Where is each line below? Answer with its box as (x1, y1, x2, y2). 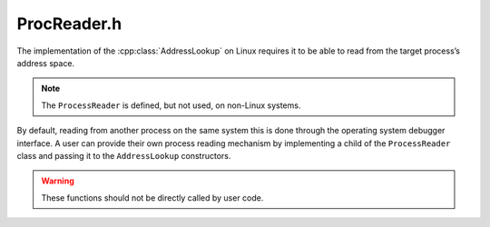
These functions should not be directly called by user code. (41, 192, 264, 203)
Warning (41, 175, 74, 186)
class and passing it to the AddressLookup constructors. (16, 150, 231, 161)
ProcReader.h (16, 14, 122, 34)
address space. (16, 57, 75, 68)
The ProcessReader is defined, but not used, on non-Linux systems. (41, 100, 301, 111)
